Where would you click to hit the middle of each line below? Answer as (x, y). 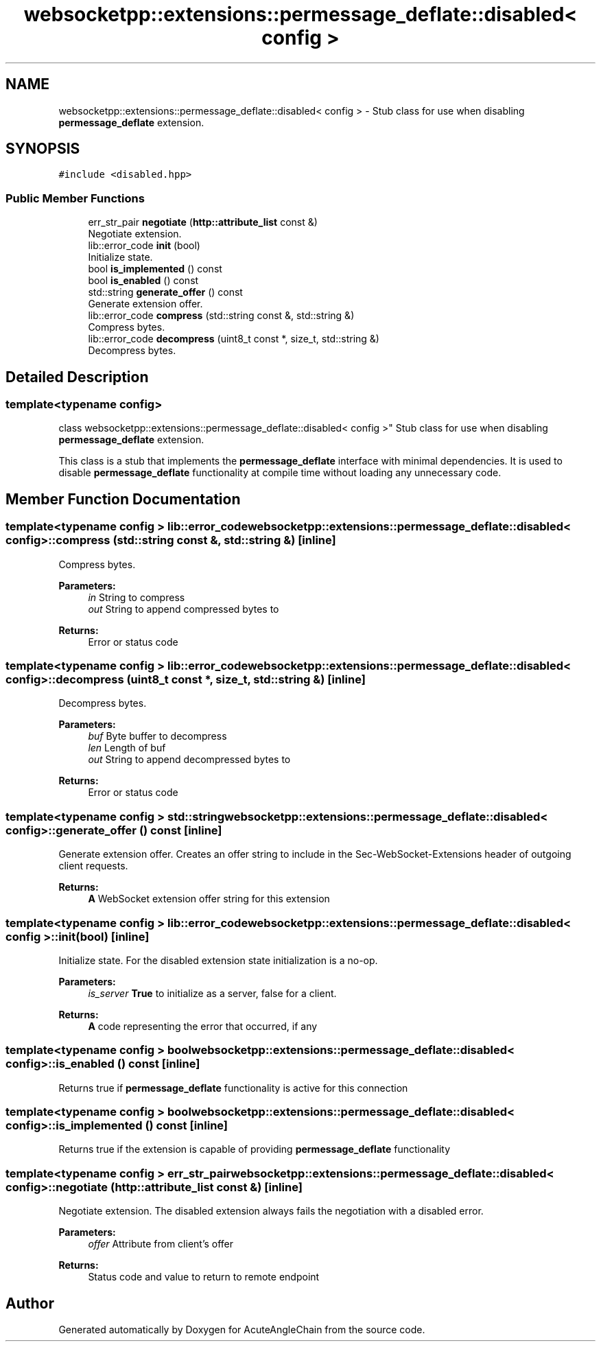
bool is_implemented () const (155, 269)
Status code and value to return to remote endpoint (204, 1277)
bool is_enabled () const (143, 281)
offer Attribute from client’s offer (161, 1244)
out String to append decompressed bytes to (189, 760)
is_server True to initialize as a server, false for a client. (212, 993)
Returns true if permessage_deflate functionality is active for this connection (233, 1088)
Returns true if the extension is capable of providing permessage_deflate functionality (255, 1149)
